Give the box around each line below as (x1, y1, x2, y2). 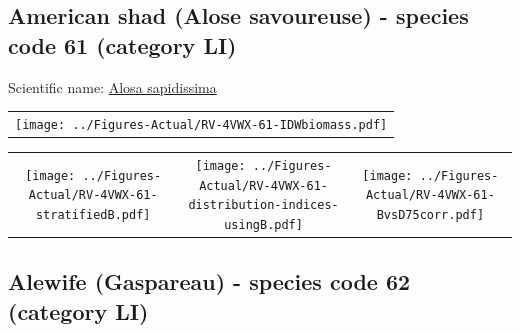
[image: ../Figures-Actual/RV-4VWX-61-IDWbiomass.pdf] (15, 117, 388, 132)
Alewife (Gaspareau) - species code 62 (8, 266, 411, 297)
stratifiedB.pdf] (35, 207, 151, 222)
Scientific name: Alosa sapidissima (8, 76, 217, 97)
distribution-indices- (188, 198, 339, 213)
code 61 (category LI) (8, 29, 237, 60)
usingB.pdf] (224, 217, 303, 232)
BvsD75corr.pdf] (376, 207, 485, 222)
